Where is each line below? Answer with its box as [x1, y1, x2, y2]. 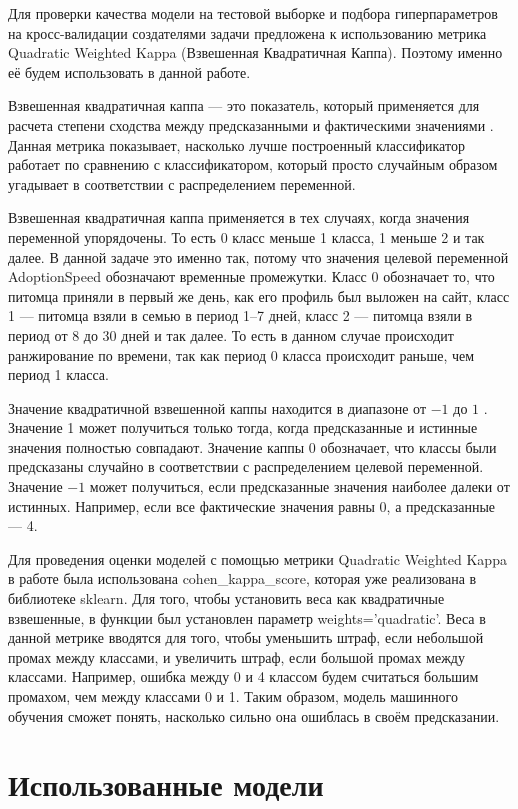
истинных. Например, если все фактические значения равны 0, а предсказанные [8, 495, 496, 516]
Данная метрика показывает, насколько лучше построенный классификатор [8, 134, 465, 155]
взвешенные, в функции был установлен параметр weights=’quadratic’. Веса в [8, 607, 486, 628]
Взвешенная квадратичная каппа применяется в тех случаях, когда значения [8, 207, 470, 228]
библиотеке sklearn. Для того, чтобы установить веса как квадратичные [8, 588, 445, 609]
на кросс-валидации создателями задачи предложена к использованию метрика [8, 22, 487, 43]
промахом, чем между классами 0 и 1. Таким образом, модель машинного [8, 686, 458, 706]
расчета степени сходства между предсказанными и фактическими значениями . [8, 114, 494, 135]
